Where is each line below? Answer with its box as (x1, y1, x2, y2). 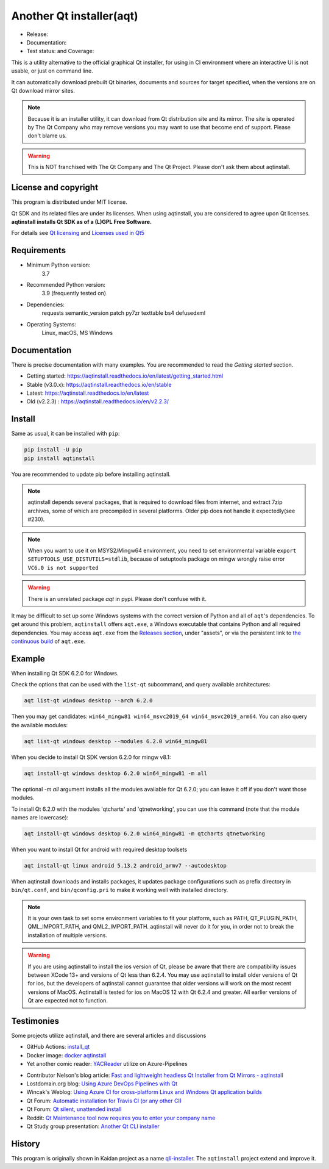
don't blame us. (27, 132, 67, 140)
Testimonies (11, 1016, 60, 1026)
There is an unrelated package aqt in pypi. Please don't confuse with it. (27, 595, 207, 602)
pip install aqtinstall (24, 455, 96, 462)
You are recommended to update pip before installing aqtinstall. (11, 470, 171, 478)
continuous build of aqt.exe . (11, 638, 85, 645)
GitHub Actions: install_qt (26, 1043, 90, 1051)
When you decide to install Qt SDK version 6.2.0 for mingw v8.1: (11, 754, 171, 761)
